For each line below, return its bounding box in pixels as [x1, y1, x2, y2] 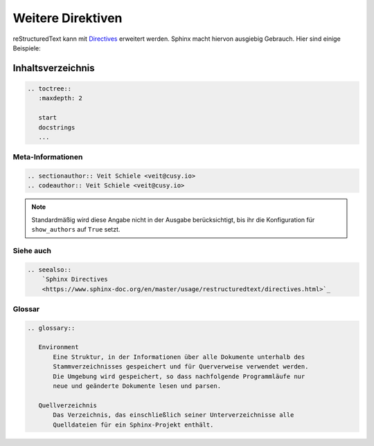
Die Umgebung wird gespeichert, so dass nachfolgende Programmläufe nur [53, 372, 305, 380]
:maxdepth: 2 [38, 94, 83, 102]
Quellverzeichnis [38, 401, 97, 409]
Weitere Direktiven [12, 10, 123, 26]
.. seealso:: [27, 266, 72, 273]
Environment [38, 343, 79, 351]
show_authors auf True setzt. [31, 225, 121, 234]
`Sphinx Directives [42, 275, 109, 284]
